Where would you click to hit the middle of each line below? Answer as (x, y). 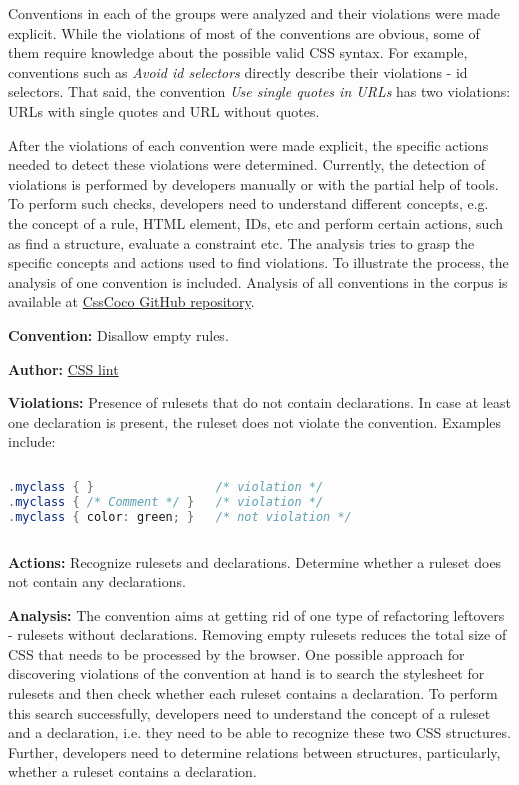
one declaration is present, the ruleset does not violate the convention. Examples (255, 421)
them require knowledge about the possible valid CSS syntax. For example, (238, 52)
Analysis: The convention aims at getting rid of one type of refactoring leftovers (256, 614)
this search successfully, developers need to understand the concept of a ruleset (249, 712)
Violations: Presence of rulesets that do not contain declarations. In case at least (259, 402)
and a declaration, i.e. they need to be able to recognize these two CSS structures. (259, 732)
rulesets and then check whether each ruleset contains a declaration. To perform (253, 693)
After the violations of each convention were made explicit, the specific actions (248, 144)
